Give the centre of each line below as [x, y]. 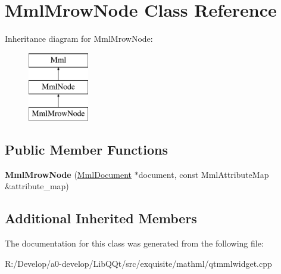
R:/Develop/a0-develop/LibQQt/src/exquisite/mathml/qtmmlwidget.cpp [138, 263]
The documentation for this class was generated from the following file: [134, 243]
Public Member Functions [86, 150]
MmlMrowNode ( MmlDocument [68, 174]
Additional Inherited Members [101, 218]
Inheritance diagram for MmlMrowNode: [79, 39]
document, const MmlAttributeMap [204, 174]
